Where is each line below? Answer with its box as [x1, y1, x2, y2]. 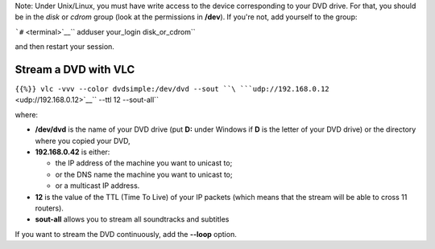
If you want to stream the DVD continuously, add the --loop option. [14, 229, 237, 239]
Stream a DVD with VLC [14, 63, 135, 76]
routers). [35, 203, 64, 213]
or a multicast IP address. [55, 181, 140, 190]
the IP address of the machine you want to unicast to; [55, 158, 233, 168]
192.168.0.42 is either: [35, 147, 110, 157]
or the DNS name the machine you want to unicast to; [55, 169, 233, 179]
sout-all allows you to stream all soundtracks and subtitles [35, 214, 230, 224]
